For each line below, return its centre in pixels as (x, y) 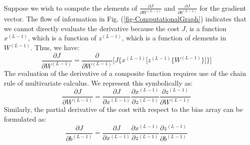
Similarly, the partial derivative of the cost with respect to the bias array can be (124, 109)
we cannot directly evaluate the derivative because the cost (92, 28)
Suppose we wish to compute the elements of (71, 8)
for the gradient (223, 8)
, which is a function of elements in (174, 38)
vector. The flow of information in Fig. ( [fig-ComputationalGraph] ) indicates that (125, 19)
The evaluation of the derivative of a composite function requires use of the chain (125, 73)
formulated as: (25, 119)
